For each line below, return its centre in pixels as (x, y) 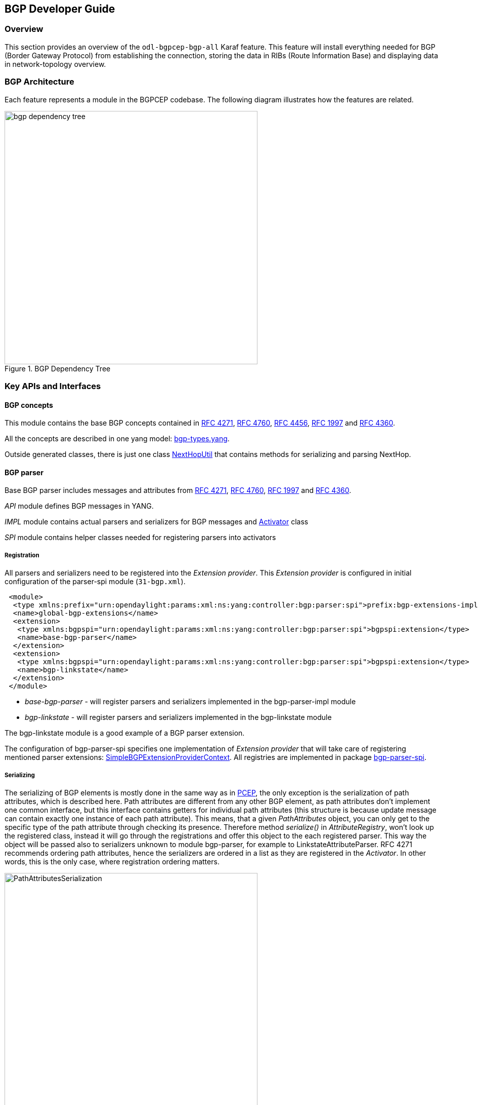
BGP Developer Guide (60, 9)
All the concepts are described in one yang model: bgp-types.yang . (117, 439)
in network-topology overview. (55, 64)
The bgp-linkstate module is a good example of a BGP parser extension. (125, 733)
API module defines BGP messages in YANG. (79, 506)
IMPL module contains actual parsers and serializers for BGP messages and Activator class (157, 522)
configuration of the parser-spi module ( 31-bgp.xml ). (95, 582)
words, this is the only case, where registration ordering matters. (112, 861)
